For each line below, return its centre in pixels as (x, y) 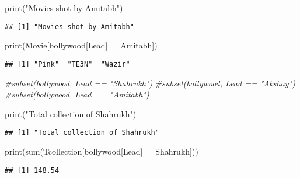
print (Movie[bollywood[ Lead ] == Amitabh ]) (81, 45)
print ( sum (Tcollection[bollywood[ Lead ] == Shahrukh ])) (102, 151)
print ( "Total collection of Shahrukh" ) (71, 114)
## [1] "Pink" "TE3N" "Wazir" (67, 64)
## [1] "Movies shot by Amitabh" (69, 27)
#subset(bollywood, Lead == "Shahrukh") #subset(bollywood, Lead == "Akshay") (150, 83)
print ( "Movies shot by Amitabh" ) (64, 8)
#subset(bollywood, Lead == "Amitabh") (77, 94)
